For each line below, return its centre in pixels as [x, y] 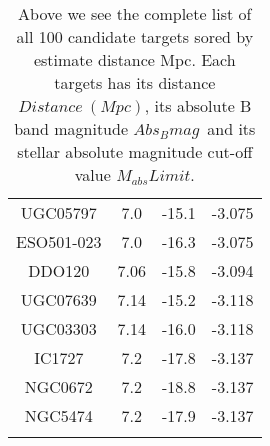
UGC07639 [58, 299]
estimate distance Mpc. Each [134, 59]
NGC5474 [58, 415]
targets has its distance [135, 82]
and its [231, 128]
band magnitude [71, 128]
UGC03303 [58, 328]
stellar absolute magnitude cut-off [135, 151]
